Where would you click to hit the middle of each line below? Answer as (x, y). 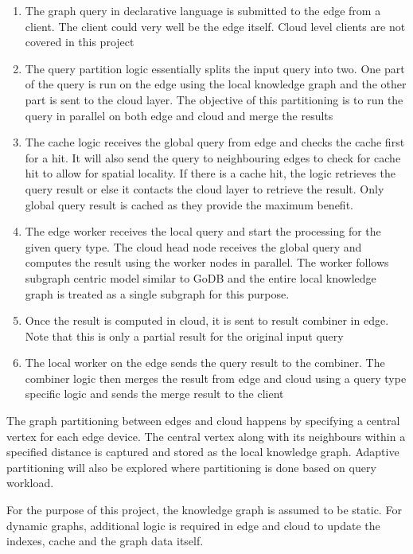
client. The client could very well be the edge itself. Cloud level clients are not (215, 26)
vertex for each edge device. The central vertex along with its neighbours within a (206, 436)
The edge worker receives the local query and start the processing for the (203, 231)
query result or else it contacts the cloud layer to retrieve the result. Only (205, 188)
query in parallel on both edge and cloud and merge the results (179, 115)
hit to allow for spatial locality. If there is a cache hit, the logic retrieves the (210, 173)
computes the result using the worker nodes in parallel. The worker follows (207, 262)
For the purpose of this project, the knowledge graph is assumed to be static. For (204, 510)
